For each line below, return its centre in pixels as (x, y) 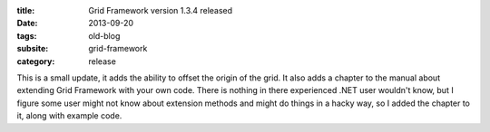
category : (36, 61)
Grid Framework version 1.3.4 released (161, 10)
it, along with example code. (69, 116)
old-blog (104, 35)
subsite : (33, 49)
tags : (27, 35)
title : (26, 10)
